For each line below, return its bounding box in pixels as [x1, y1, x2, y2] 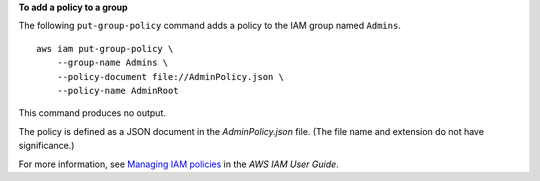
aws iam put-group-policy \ [36, 43, 174, 54]
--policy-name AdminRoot [56, 85, 179, 96]
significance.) [18, 140, 75, 152]
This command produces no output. [18, 107, 167, 119]
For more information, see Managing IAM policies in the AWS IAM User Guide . [18, 158, 339, 170]
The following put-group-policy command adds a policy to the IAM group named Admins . [18, 20, 402, 32]
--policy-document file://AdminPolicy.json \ [56, 71, 285, 82]
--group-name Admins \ [56, 57, 169, 69]
